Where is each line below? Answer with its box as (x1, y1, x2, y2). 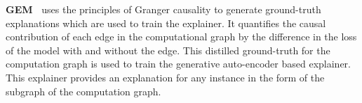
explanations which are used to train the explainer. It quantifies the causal (6, 15, 326, 30)
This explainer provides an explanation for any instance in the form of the (6, 70, 325, 84)
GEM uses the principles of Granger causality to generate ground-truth (6, 2, 321, 16)
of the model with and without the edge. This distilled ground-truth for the (6, 42, 330, 57)
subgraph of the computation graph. (6, 84, 161, 98)
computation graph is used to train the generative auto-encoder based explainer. (6, 56, 351, 71)
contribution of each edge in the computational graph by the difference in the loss (6, 29, 357, 44)
